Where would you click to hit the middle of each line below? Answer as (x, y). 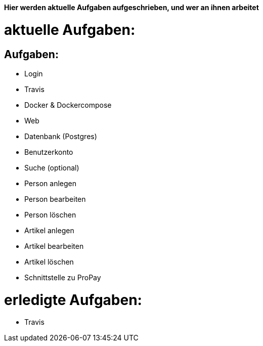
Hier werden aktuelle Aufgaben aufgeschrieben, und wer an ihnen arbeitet (131, 7)
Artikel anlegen (49, 230)
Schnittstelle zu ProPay (63, 277)
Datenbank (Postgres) (61, 136)
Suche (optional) (52, 167)
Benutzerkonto (49, 152)
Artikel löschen (49, 262)
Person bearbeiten (55, 199)
